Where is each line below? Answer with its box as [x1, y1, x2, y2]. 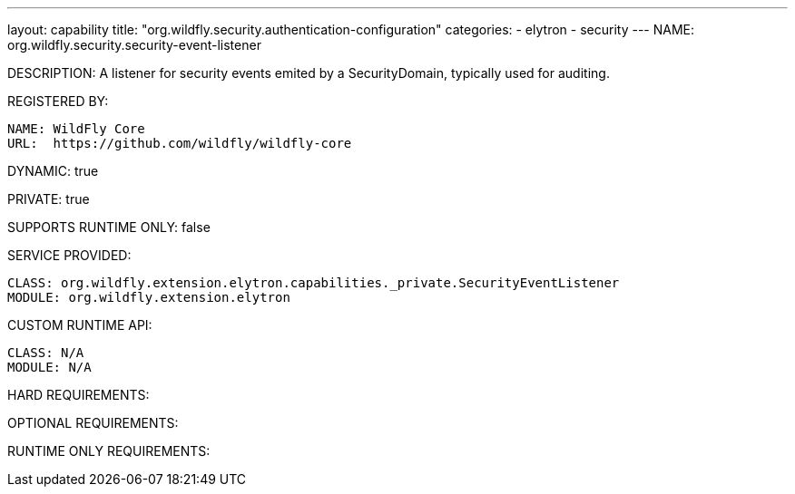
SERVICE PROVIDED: [7, 247, 132, 263]
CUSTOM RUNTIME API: [7, 317, 152, 333]
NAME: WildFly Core [7, 121, 145, 136]
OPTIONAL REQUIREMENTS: [7, 415, 179, 431]
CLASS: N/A [7, 345, 84, 360]
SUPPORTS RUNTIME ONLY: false [7, 219, 211, 235]
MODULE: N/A [7, 360, 92, 374]
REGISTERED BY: [7, 93, 109, 109]
